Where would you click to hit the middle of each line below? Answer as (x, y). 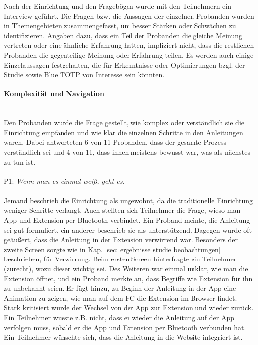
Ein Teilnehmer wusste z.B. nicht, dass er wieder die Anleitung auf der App (119, 317)
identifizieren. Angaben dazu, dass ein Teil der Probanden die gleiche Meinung (123, 35)
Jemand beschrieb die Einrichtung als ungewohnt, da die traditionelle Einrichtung (129, 200)
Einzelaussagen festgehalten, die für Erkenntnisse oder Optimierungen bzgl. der (125, 64)
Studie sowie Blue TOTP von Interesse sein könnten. (84, 74)
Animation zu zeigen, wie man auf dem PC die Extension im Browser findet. (121, 298)
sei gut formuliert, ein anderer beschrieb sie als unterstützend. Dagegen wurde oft (128, 229)
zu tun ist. (20, 161)
